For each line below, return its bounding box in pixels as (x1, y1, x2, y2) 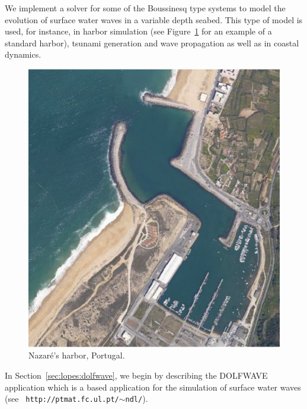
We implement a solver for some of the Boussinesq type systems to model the (5, 2, 286, 14)
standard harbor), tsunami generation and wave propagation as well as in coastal (5, 36, 299, 49)
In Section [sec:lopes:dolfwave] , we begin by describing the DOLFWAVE (5, 369, 268, 381)
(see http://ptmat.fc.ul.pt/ (5, 392, 119, 405)
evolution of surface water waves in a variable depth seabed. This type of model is (5, 13, 303, 26)
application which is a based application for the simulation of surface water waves (5, 380, 301, 393)
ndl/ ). (125, 392, 148, 405)
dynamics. (5, 48, 41, 61)
